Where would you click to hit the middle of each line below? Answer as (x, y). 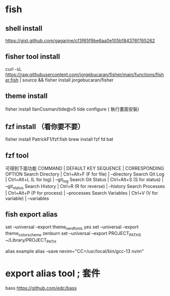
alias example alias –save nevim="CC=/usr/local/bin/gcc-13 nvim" (75, 251)
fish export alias (31, 214)
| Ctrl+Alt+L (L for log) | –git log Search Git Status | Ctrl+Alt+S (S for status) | (84, 180)
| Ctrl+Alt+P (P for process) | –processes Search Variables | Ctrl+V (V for (82, 193)
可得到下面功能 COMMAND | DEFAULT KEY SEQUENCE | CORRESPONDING (85, 168)
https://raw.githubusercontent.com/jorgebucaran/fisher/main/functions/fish (85, 74)
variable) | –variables (27, 198)
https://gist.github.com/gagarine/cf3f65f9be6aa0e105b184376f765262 (80, 40)
